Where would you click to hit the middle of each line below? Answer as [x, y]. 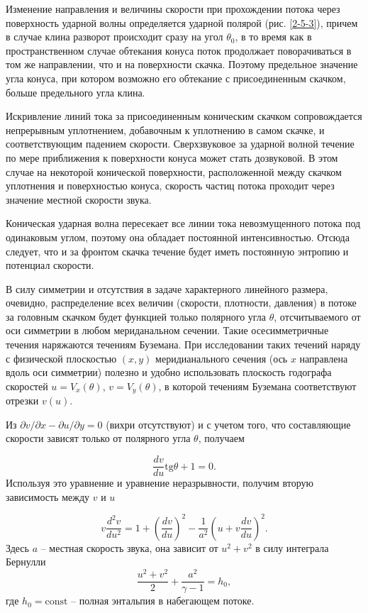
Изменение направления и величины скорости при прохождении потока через [173, 9]
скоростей [27, 386]
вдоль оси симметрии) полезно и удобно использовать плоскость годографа [169, 372]
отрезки [22, 401]
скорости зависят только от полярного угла [98, 438]
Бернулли [26, 562]
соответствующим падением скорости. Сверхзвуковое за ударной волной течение [180, 144]
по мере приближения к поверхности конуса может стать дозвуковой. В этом [172, 157]
